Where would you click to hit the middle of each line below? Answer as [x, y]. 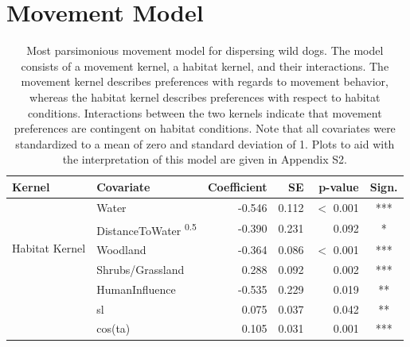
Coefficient [237, 186]
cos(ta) [113, 328]
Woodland [121, 250]
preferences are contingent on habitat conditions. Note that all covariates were [205, 128]
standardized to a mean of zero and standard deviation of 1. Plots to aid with [205, 143]
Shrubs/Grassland [141, 269]
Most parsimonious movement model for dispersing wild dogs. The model [205, 50]
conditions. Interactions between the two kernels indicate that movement [205, 112]
